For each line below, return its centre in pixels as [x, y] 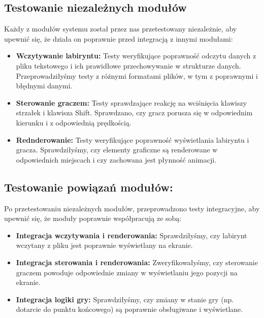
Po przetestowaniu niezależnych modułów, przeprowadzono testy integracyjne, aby [132, 208]
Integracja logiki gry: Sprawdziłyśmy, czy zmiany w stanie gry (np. [125, 299]
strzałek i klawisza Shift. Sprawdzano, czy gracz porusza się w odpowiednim [134, 113]
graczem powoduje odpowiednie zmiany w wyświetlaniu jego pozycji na [127, 272]
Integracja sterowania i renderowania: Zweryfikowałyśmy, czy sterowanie [137, 262]
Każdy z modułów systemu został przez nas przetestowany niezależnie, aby [121, 29]
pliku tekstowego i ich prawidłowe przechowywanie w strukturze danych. [128, 65]
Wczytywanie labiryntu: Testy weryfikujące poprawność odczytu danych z [136, 56]
